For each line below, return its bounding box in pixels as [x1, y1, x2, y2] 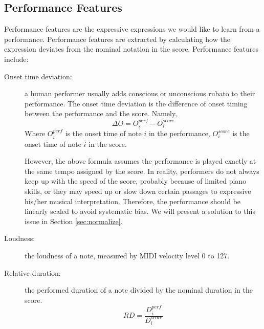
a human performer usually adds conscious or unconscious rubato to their [25, 88, 255, 99]
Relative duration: [4, 267, 61, 278]
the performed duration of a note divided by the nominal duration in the [25, 284, 253, 295]
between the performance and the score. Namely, [25, 108, 178, 119]
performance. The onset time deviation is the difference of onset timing [25, 98, 248, 108]
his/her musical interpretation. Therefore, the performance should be [25, 195, 241, 206]
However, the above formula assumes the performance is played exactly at [25, 156, 256, 166]
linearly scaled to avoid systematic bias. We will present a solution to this [25, 206, 255, 216]
